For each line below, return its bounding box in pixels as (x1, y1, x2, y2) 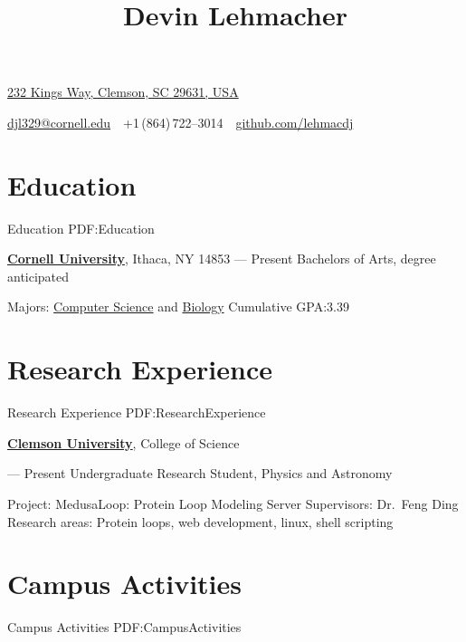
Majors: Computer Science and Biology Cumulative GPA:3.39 (7, 297, 349, 316)
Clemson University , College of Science (7, 433, 240, 452)
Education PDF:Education (7, 218, 155, 237)
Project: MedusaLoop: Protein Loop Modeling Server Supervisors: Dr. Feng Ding (7, 493, 459, 513)
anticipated (7, 266, 70, 285)
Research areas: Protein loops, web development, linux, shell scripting (7, 512, 394, 531)
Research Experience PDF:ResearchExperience (7, 403, 266, 422)
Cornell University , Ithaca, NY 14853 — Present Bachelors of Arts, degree (7, 249, 436, 268)
